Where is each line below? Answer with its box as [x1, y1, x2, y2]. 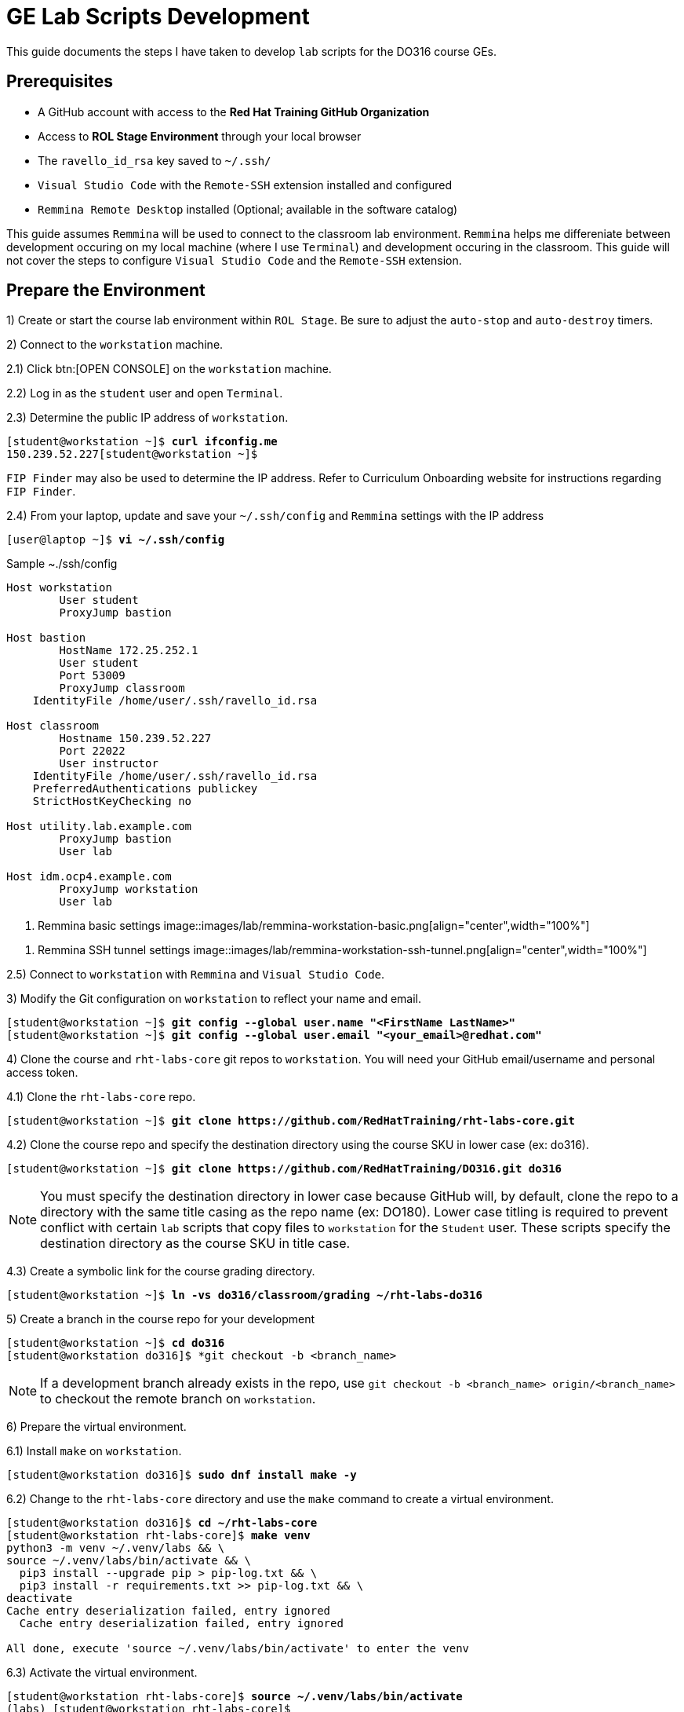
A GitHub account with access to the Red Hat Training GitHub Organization [38, 104, 430, 119]
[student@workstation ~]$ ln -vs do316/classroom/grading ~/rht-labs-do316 [6, 1289, 482, 1302]
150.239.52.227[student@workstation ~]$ [6, 448, 258, 461]
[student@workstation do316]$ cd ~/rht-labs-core [6, 1516, 318, 1530]
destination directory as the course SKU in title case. [40, 1235, 351, 1252]
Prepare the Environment [6, 280, 206, 301]
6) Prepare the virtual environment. [6, 1420, 187, 1434]
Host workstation [6, 581, 112, 594]
